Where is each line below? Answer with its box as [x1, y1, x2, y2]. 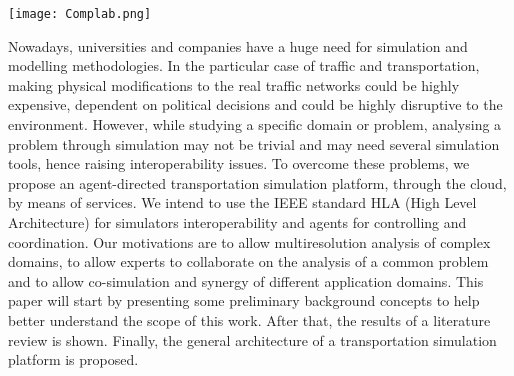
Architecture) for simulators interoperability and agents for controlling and [8, 212, 467, 232]
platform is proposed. [8, 349, 139, 370]
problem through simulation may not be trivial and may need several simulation [8, 133, 500, 154]
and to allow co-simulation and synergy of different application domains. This [8, 270, 484, 291]
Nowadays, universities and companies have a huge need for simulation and [8, 35, 468, 56]
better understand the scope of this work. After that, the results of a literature [8, 309, 491, 330]
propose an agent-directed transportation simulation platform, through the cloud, [8, 172, 507, 193]
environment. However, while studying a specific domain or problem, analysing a [8, 114, 502, 135]
